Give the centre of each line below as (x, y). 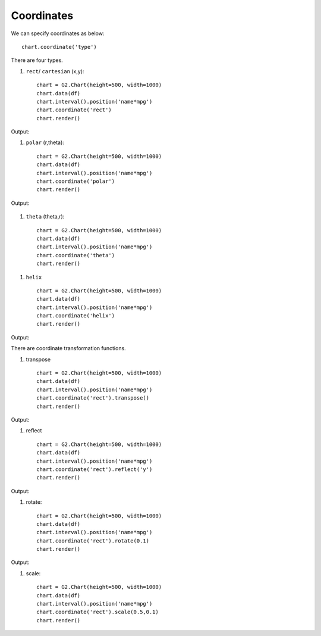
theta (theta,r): (45, 217)
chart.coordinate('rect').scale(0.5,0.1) (97, 612)
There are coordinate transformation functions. (68, 348)
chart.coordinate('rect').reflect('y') (95, 469)
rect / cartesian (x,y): (55, 71)
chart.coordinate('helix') (76, 316)
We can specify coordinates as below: (58, 33)
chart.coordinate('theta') (76, 255)
